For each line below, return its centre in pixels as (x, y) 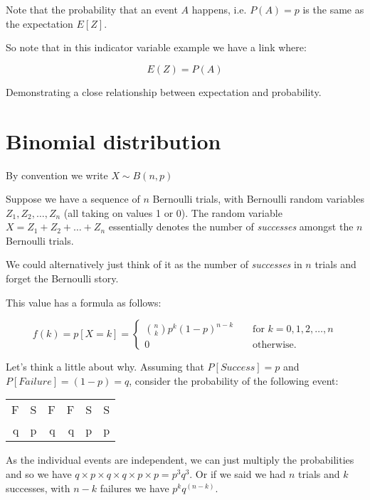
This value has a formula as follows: (84, 302)
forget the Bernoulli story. (62, 278)
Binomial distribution (113, 140)
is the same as (333, 9)
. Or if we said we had (238, 474)
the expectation (39, 23)
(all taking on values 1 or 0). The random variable (173, 212)
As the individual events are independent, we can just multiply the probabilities (180, 460)
